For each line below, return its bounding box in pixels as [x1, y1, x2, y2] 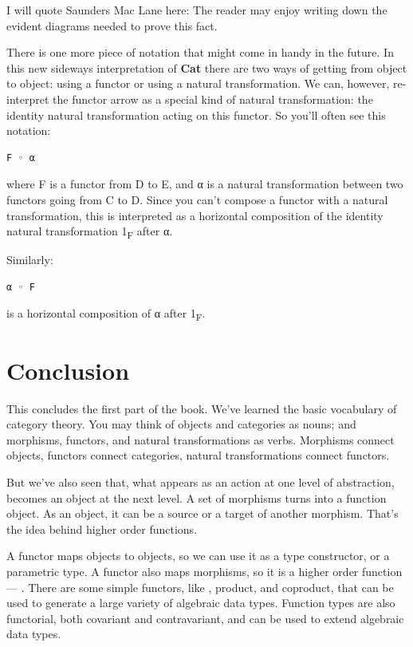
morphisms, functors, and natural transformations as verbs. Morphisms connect [6, 431, 395, 448]
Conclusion [6, 353, 130, 386]
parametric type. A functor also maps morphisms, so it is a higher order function [6, 563, 403, 580]
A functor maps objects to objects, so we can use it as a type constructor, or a [6, 547, 390, 564]
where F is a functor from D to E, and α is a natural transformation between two [6, 176, 403, 192]
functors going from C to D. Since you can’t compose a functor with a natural [6, 191, 388, 207]
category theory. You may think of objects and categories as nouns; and [6, 416, 356, 432]
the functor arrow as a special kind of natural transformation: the [53, 90, 373, 107]
